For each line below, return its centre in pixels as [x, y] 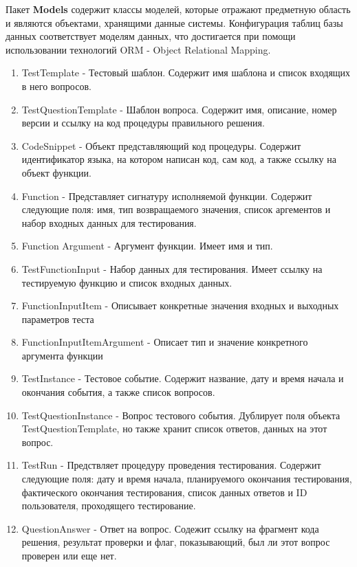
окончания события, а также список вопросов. [118, 392]
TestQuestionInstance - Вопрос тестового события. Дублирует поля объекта [181, 415]
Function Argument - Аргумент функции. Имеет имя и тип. [147, 246]
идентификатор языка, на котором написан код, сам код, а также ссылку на [179, 159]
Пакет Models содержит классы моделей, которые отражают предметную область [178, 9]
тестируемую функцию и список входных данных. [127, 282]
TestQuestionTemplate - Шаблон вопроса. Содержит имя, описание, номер [179, 109]
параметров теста [58, 319]
